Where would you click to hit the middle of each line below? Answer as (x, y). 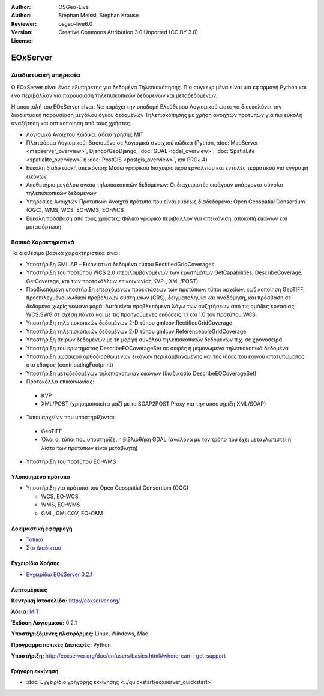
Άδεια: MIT (25, 611)
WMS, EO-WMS (61, 505)
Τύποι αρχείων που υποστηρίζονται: (71, 418)
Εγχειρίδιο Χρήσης (35, 563)
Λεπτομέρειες (29, 589)
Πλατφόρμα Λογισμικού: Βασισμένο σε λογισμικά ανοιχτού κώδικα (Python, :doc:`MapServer (142, 143)
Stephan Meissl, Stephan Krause (99, 16)
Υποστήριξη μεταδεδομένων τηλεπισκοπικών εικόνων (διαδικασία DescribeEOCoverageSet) (141, 373)
